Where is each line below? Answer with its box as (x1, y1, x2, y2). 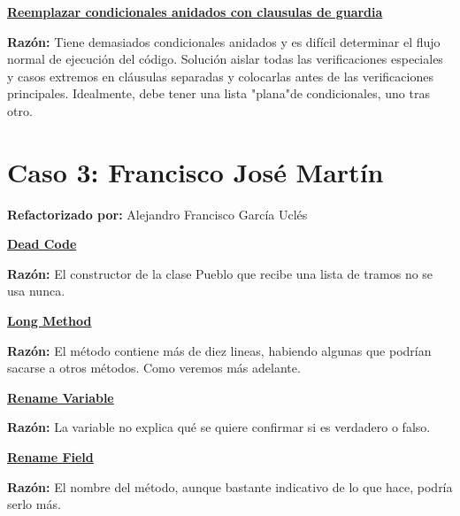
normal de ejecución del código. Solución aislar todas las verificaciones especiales (7, 50, 443, 68)
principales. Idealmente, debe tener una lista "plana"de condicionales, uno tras (7, 84, 430, 103)
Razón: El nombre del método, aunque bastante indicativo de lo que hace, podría (7, 477, 453, 496)
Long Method (7, 312, 92, 330)
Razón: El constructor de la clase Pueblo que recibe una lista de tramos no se (7, 264, 433, 282)
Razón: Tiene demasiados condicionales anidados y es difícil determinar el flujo (7, 32, 441, 50)
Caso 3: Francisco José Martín (7, 153, 384, 189)
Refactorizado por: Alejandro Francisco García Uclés (7, 204, 308, 223)
